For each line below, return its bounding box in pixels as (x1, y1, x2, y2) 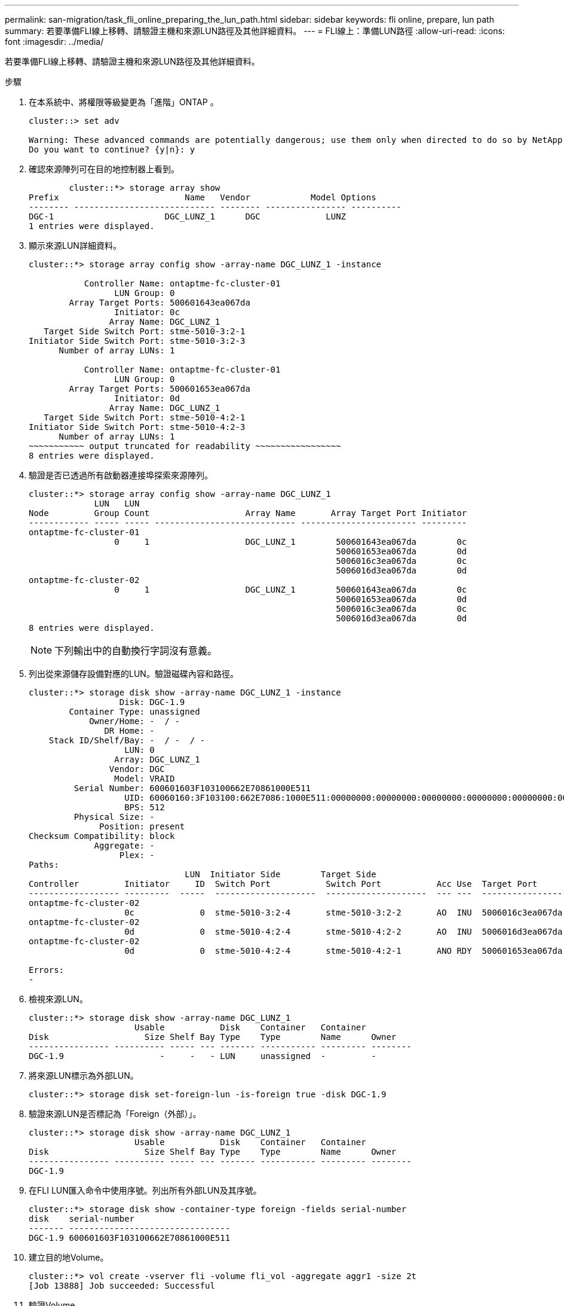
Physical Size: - (73, 812, 155, 822)
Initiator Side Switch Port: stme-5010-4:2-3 (29, 422, 246, 432)
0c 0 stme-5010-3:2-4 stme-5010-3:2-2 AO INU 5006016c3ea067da (124, 908, 563, 917)
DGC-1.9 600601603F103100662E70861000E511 (29, 1233, 231, 1243)
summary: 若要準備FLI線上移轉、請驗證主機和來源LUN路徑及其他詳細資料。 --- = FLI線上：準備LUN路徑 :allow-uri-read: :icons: (5, 26, 505, 36)
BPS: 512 (124, 802, 165, 812)
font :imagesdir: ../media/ (5, 36, 104, 47)
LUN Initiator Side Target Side (185, 869, 376, 879)
